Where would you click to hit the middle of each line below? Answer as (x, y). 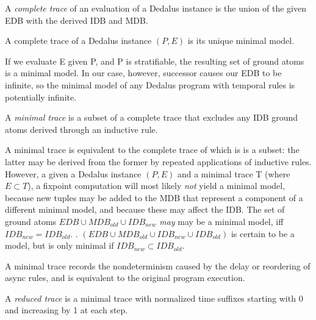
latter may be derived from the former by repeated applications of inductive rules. (158, 161)
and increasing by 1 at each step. (66, 310)
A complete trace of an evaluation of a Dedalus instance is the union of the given (156, 8)
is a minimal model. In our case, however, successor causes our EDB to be (143, 73)
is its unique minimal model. (241, 41)
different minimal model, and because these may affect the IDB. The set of (145, 209)
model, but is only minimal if (59, 245)
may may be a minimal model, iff (221, 221)
